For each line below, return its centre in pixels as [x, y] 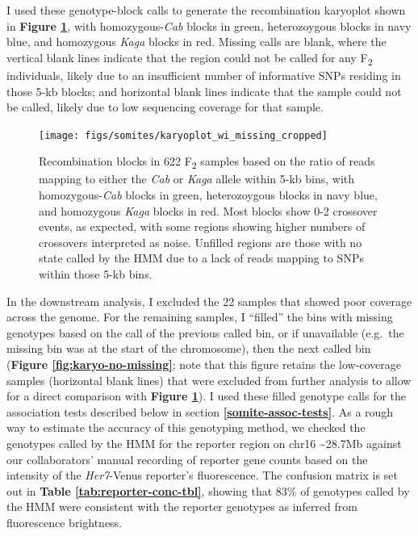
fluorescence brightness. [65, 522]
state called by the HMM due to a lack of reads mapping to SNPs [201, 258]
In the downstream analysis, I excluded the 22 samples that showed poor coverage [209, 301]
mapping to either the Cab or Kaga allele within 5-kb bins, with [197, 179]
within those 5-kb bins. [96, 274]
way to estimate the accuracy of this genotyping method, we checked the [186, 427]
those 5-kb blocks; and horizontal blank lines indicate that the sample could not [204, 91]
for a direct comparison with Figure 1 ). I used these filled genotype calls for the [207, 396]
